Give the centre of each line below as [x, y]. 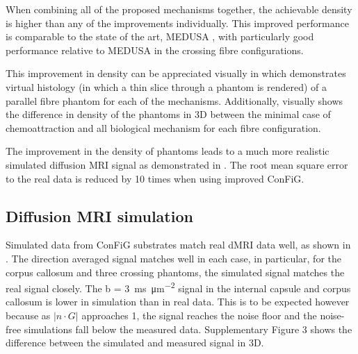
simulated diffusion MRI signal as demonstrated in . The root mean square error [177, 164]
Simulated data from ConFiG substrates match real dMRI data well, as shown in [178, 245]
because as [28, 315]
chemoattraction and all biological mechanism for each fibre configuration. [163, 127]
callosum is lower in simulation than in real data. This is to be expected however [178, 302]
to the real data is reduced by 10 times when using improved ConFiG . [155, 178]
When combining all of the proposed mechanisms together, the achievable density [179, 9]
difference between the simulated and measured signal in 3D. [135, 343]
